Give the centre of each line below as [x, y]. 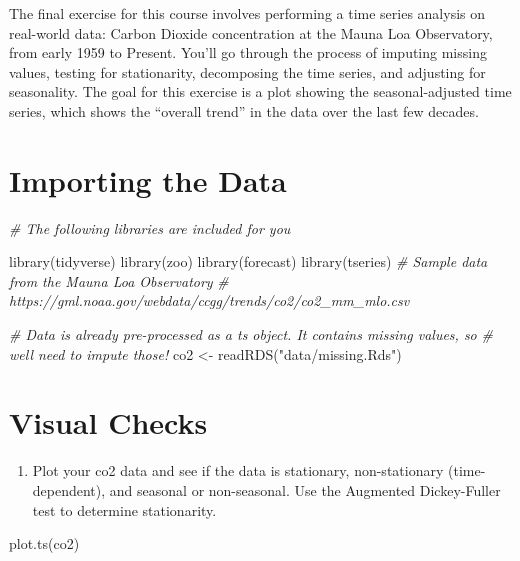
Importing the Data [148, 179]
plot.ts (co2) [44, 543]
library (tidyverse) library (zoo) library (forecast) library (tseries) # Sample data [248, 261]
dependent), [69, 489]
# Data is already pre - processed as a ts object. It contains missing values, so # [251, 334]
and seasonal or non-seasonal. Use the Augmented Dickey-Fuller [305, 489]
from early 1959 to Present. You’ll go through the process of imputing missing [248, 52]
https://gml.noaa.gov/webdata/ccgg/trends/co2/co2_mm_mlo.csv [209, 300]
